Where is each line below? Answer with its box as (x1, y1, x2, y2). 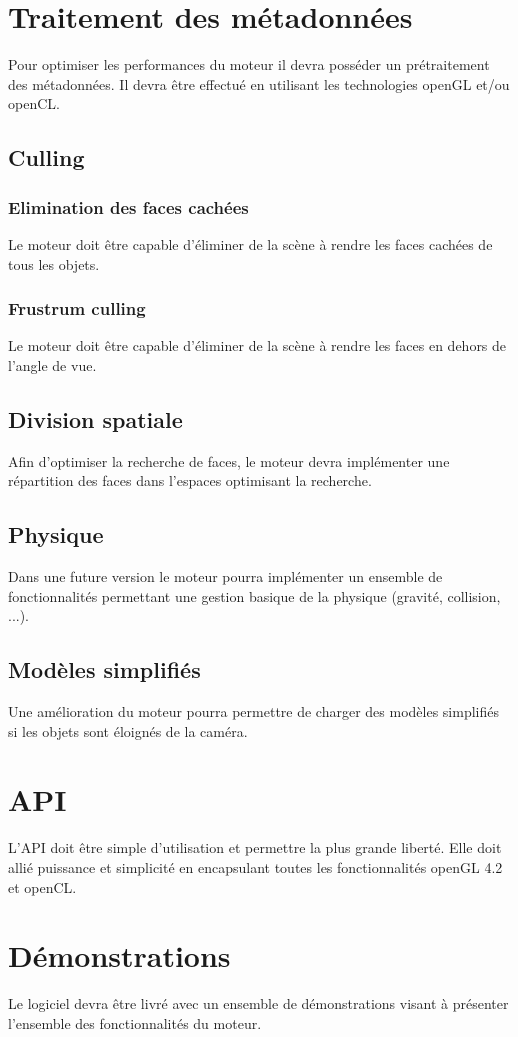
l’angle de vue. (8, 354, 97, 375)
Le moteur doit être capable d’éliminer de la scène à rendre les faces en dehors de (8, 335, 507, 356)
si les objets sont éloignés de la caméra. (8, 720, 248, 741)
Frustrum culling (8, 296, 146, 321)
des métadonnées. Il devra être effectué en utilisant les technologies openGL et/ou (8, 73, 510, 94)
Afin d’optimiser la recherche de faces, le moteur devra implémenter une (8, 450, 450, 471)
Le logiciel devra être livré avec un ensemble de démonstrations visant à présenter (8, 993, 509, 1014)
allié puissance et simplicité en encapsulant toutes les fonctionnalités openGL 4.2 (8, 856, 503, 877)
